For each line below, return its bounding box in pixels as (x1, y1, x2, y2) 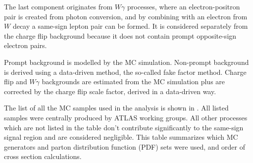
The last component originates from (4, 1, 113, 11)
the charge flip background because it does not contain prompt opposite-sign (4, 30, 237, 41)
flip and (4, 76, 27, 87)
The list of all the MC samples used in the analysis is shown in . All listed (4, 103, 229, 113)
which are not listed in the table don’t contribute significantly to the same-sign (4, 122, 244, 132)
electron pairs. (4, 40, 47, 51)
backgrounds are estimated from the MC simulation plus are (42, 76, 225, 87)
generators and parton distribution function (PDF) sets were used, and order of (4, 141, 246, 152)
